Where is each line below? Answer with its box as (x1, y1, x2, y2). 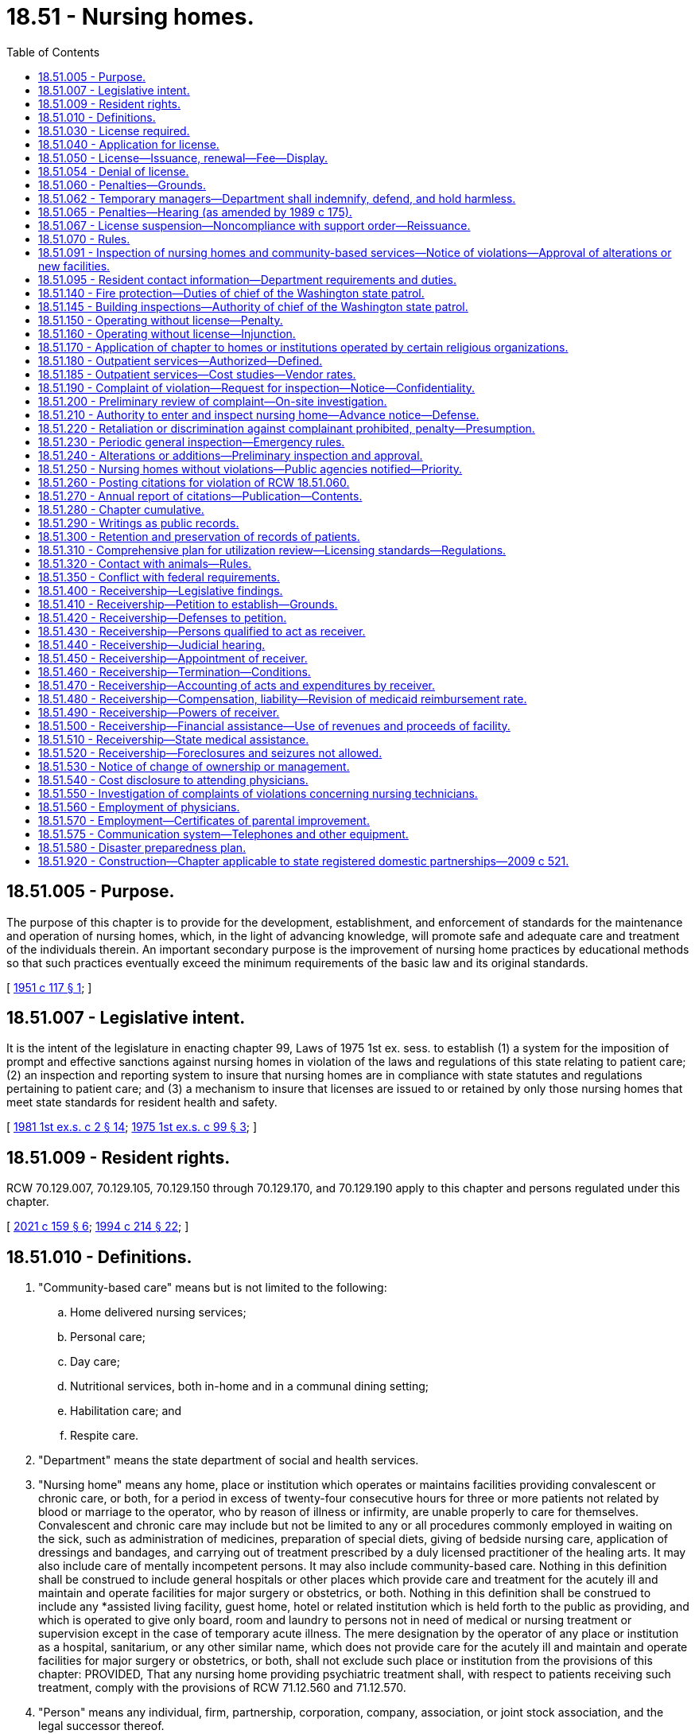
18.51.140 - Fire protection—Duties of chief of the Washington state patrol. (38, 286, 425, 300)
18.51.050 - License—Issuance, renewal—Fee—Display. (38, 150, 328, 165)
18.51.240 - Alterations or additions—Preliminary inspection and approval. (38, 448, 423, 462)
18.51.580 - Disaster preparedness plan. (38, 840, 247, 854)
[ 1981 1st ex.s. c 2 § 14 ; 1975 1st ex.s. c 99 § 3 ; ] (6, 1120, 258, 1134)
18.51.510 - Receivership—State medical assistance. (38, 732, 309, 746)
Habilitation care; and (70, 1404, 182, 1418)
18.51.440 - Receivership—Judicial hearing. (38, 637, 266, 651)
